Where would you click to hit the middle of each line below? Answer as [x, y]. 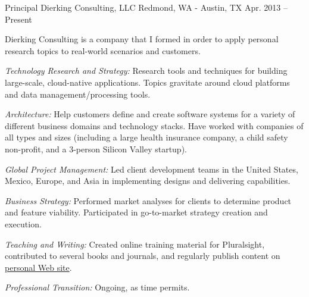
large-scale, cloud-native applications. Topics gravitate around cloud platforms [147, 82]
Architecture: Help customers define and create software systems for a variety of [150, 114]
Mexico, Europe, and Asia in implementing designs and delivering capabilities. [148, 181]
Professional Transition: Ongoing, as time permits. [97, 287]
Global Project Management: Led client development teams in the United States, [152, 169]
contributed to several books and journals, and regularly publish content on [143, 256]
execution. [23, 223]
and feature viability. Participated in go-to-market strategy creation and [136, 212]
